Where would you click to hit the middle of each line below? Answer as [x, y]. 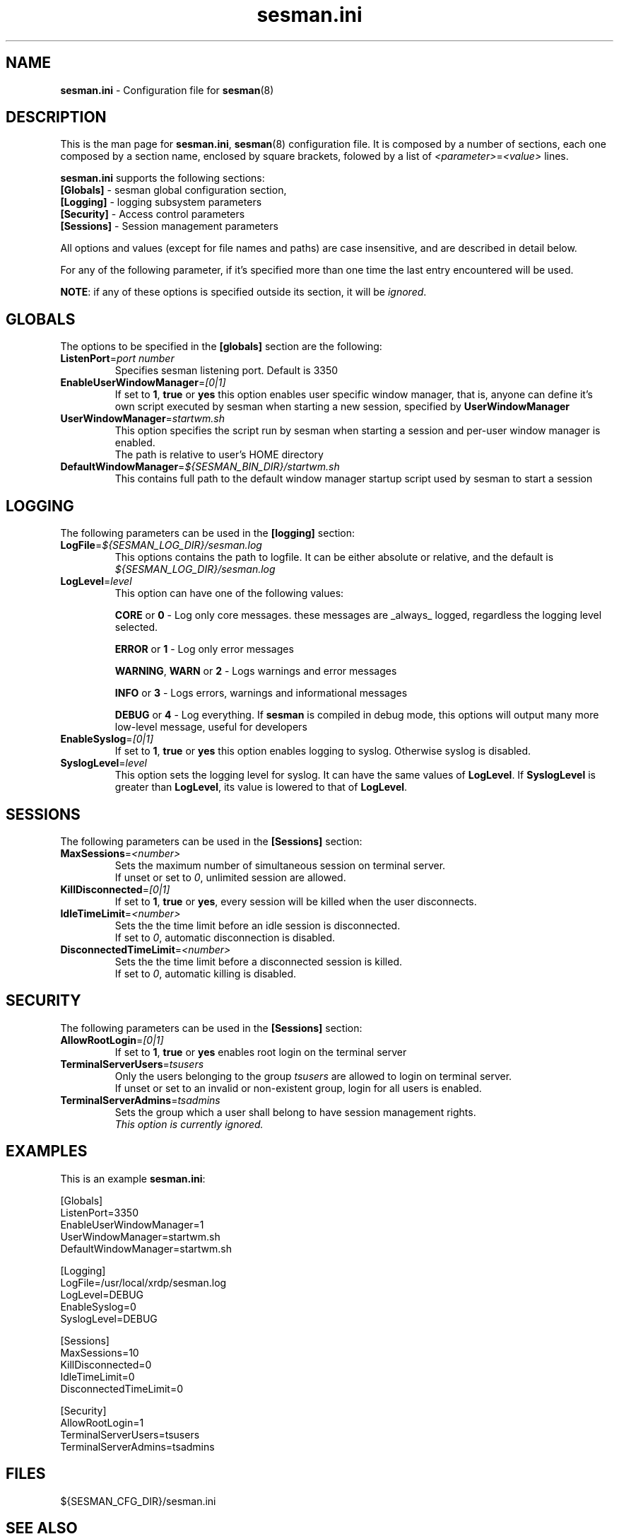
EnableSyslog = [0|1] [107, 739]
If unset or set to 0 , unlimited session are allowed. [230, 877]
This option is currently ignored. [189, 1124]
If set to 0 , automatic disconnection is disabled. [225, 937]
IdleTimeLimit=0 [98, 1376]
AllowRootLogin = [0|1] [112, 1040]
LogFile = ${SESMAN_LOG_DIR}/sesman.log [161, 545]
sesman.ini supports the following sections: [163, 178]
